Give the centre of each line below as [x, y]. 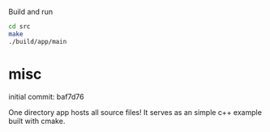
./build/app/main [38, 41]
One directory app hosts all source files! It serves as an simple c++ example [135, 112]
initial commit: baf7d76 [46, 96]
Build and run [31, 12]
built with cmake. [37, 121]
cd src [19, 27]
